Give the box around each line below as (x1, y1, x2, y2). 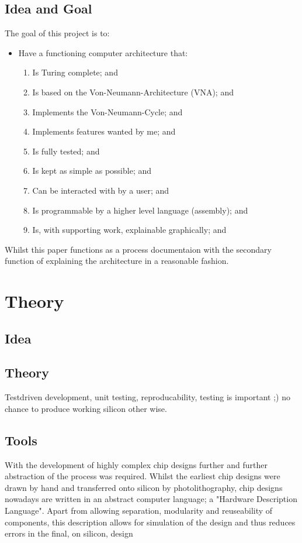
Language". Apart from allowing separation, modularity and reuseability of (5, 504, 273, 517)
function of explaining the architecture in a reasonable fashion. (5, 255, 229, 267)
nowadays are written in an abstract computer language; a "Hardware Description (5, 493, 297, 505)
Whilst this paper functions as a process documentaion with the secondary (5, 243, 272, 255)
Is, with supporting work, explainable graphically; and (32, 224, 227, 236)
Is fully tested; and (32, 145, 100, 157)
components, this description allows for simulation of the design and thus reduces (5, 515, 296, 528)
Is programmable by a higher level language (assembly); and (32, 204, 248, 216)
